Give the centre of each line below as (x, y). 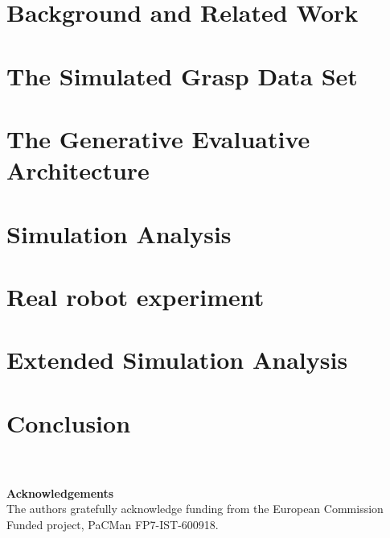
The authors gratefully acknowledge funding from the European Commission (195, 509)
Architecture (78, 170)
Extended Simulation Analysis (177, 360)
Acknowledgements (60, 492)
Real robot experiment (135, 296)
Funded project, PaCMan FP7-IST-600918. (113, 524)
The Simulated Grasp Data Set (182, 75)
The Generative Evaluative (158, 138)
